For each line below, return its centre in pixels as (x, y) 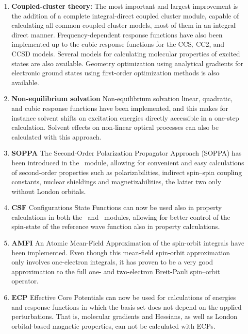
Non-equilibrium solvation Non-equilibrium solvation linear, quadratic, (122, 98)
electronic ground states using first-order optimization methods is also (115, 73)
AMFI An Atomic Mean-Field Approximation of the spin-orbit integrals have (128, 243)
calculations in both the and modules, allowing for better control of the (121, 217)
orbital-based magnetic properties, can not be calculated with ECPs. (113, 325)
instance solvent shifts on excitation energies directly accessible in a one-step (125, 117)
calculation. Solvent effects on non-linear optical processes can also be (115, 127)
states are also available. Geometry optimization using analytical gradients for (127, 63)
